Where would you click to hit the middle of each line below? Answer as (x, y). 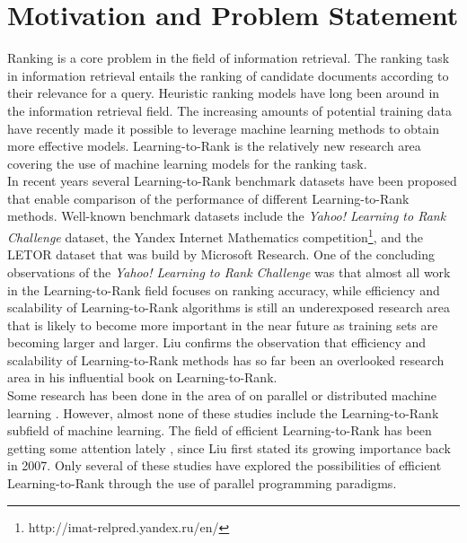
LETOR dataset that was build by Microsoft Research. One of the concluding (221, 254)
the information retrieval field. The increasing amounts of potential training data (230, 110)
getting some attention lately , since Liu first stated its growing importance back (229, 447)
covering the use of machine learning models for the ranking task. (187, 163)
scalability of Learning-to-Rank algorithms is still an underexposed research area (229, 307)
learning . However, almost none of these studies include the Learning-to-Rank (223, 412)
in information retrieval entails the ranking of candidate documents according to (228, 75)
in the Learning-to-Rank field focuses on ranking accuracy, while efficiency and (224, 289)
